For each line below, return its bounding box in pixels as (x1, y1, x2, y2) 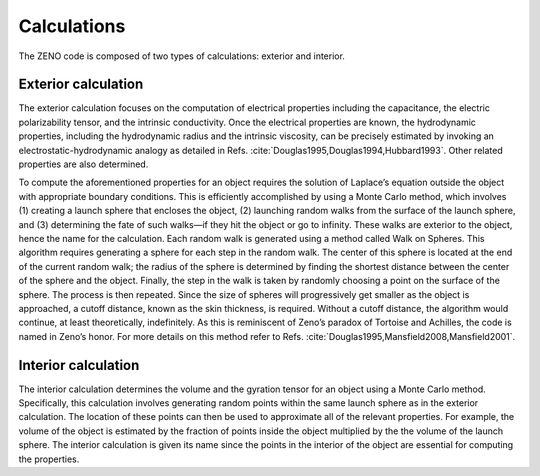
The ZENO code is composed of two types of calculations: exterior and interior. (18, 50, 345, 62)
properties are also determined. (18, 158, 149, 170)
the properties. (18, 453, 80, 465)
